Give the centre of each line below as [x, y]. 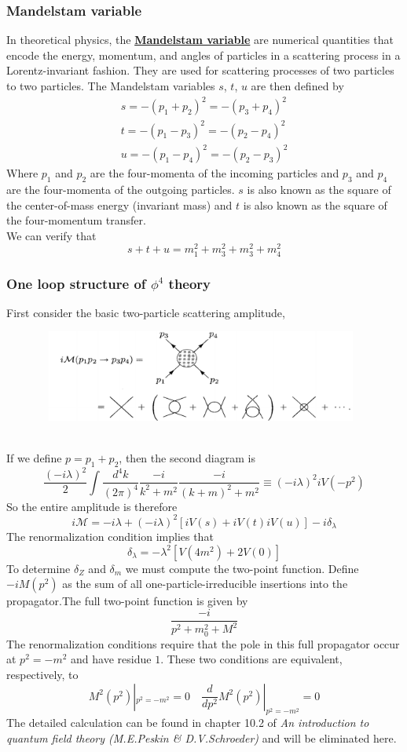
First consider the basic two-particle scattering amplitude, [146, 312]
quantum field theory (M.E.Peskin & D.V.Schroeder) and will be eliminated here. [202, 738]
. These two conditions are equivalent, [251, 659]
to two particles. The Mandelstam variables [111, 86]
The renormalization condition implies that [110, 537]
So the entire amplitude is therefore [92, 506]
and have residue [111, 659]
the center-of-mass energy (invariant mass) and [119, 204]
